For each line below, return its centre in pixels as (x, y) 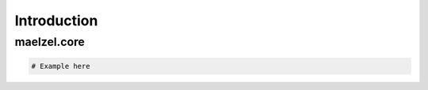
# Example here (61, 66)
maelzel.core (50, 42)
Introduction (56, 21)
